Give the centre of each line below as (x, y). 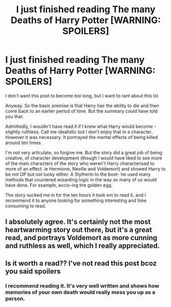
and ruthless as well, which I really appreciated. (83, 246)
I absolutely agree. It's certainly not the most (78, 222)
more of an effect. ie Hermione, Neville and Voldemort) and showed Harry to (86, 169)
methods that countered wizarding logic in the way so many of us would (81, 179)
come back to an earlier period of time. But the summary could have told (82, 111)
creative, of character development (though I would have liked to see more (84, 158)
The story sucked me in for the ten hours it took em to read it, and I (76, 195)
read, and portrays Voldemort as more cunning (81, 238)
